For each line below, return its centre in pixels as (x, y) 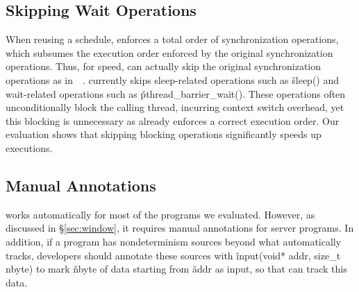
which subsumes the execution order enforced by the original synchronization (169, 52)
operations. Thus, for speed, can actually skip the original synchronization (164, 66)
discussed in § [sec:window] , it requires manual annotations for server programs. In (180, 228)
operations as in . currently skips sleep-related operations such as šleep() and (173, 79)
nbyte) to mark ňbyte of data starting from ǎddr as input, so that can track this (176, 269)
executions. (29, 147)
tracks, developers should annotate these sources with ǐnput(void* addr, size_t (173, 255)
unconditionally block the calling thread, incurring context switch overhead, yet (175, 107)
